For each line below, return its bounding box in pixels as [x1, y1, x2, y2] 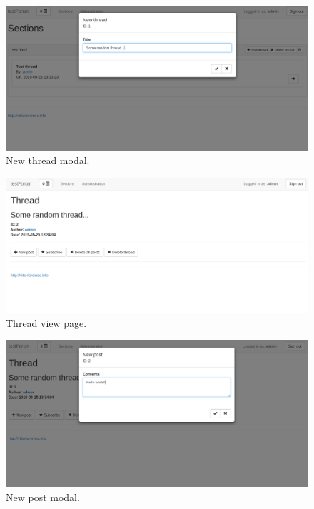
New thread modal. [6, 153, 90, 168]
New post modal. [6, 489, 80, 504]
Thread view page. [6, 315, 87, 330]
